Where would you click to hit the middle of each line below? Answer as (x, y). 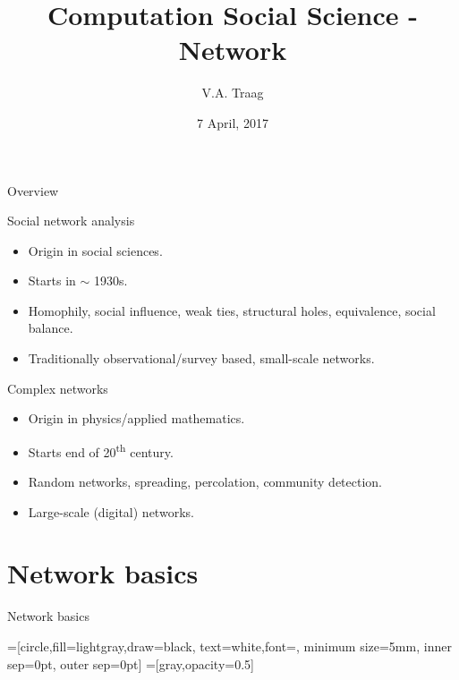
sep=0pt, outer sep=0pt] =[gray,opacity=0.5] (131, 663)
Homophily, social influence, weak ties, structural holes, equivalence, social (232, 310)
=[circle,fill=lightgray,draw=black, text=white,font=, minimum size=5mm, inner (229, 646)
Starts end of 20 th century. (101, 450)
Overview (33, 190)
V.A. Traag (233, 93)
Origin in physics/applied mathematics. (136, 418)
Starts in (52, 280)
